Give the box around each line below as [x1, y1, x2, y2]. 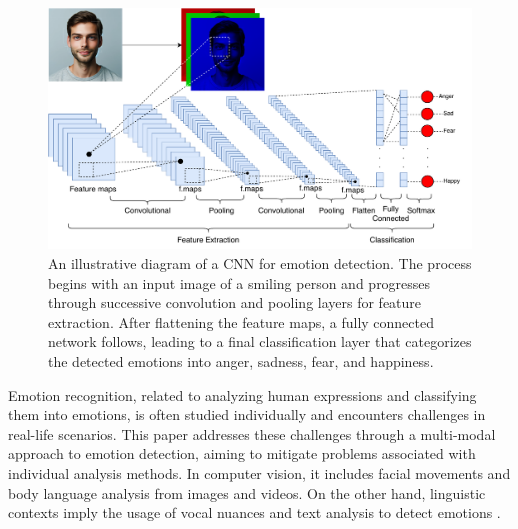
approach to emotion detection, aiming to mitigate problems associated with [8, 443, 476, 464]
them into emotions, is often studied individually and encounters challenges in [8, 404, 486, 425]
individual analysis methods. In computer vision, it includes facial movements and [8, 462, 511, 483]
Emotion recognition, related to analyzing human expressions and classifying [8, 384, 477, 405]
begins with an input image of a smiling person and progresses [48, 272, 431, 293]
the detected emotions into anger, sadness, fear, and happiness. [48, 350, 434, 371]
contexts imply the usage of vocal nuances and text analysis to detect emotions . [8, 502, 501, 523]
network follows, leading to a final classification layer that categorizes [48, 331, 472, 352]
